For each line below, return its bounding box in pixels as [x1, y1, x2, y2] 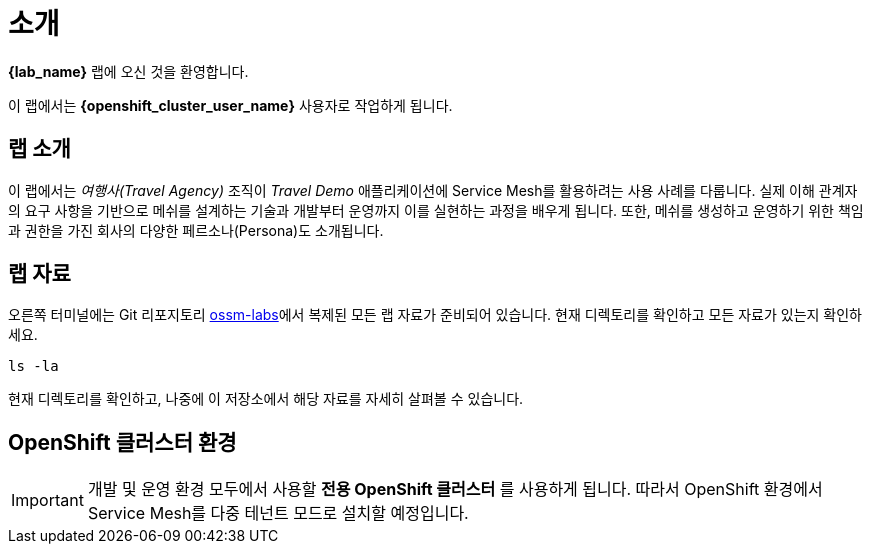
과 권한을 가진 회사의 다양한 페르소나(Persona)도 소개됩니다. [8, 221, 384, 239]
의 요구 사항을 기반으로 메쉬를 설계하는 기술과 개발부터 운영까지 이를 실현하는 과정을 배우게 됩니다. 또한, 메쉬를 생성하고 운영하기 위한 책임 [8, 201, 864, 219]
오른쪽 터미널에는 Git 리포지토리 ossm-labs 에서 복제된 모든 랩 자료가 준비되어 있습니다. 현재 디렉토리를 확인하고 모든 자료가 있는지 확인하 [8, 306, 863, 324]
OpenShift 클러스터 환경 [8, 429, 237, 455]
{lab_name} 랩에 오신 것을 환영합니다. [8, 62, 249, 80]
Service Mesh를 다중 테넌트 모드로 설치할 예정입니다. [87, 503, 469, 524]
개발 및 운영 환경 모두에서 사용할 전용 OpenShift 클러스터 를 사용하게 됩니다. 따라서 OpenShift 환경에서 [87, 479, 823, 500]
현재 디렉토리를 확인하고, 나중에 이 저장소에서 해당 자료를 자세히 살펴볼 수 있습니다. [8, 390, 524, 408]
